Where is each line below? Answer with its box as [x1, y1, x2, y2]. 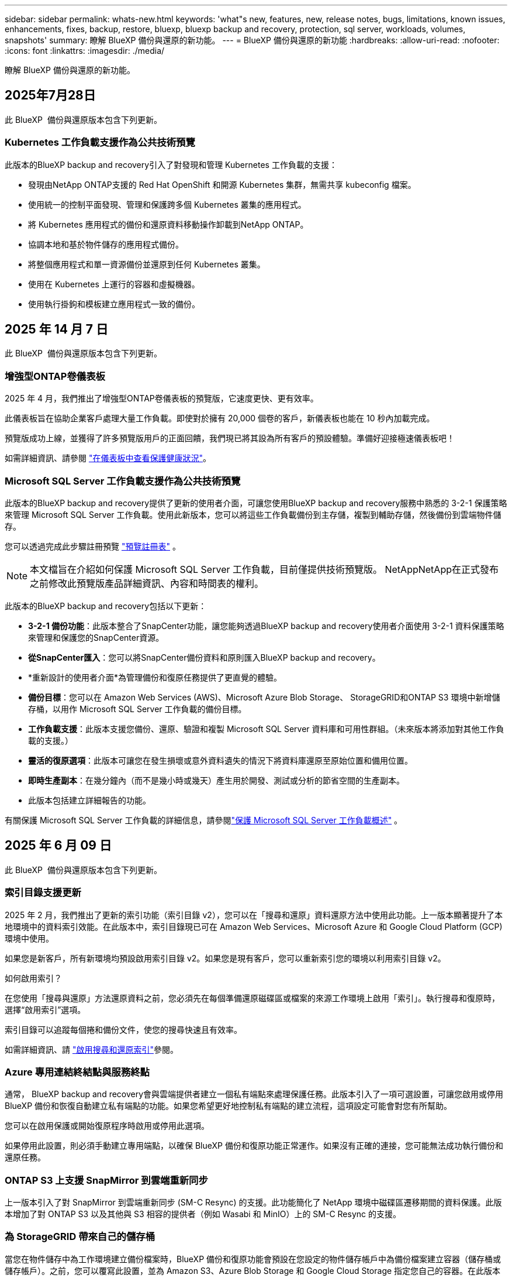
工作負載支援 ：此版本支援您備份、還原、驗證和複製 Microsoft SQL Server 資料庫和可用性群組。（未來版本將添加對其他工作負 [28, 723, 504, 734]
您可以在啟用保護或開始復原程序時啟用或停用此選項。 [5, 1121, 209, 1131]
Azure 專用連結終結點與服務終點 [5, 1066, 150, 1078]
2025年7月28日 [5, 88, 96, 103]
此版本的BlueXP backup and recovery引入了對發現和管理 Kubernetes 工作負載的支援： [5, 159, 337, 170]
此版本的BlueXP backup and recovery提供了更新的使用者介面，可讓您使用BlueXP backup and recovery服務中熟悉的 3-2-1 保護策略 [5, 497, 507, 508]
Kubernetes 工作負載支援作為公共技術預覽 [5, 136, 195, 149]
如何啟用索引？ [5, 973, 62, 983]
